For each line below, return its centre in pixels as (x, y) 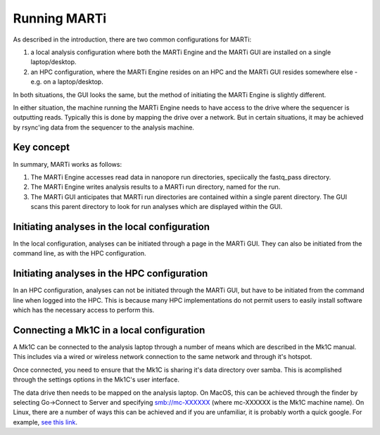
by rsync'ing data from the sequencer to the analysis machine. (104, 127)
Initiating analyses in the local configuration (112, 226)
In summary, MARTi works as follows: (68, 164)
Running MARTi (60, 18)
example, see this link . (45, 422)
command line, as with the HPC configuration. (80, 253)
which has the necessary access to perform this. (84, 310)
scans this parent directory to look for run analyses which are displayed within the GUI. (157, 207)
